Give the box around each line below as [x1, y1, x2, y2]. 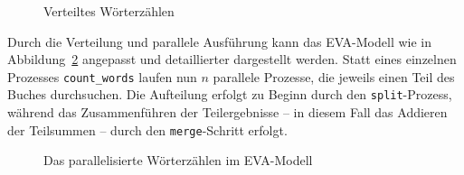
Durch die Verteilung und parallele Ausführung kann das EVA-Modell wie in [7, 32, 431, 51]
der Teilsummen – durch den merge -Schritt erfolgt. [7, 120, 288, 139]
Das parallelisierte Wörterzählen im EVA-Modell [43, 151, 313, 170]
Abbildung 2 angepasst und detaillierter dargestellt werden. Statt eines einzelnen [7, 50, 457, 69]
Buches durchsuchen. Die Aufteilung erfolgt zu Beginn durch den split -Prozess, [7, 85, 452, 104]
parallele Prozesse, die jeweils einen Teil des [213, 67, 455, 86]
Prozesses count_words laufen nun [7, 67, 197, 86]
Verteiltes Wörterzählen [43, 2, 175, 20]
